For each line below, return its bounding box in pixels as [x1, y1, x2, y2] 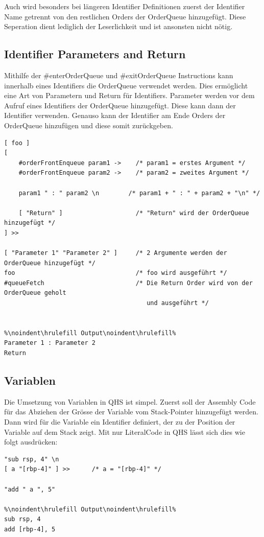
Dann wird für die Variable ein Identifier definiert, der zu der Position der [4, 416, 235, 427]
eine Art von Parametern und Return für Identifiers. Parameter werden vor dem [4, 90, 255, 101]
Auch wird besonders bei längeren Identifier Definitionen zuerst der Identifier [4, 1, 245, 11]
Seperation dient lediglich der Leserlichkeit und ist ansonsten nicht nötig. [4, 21, 233, 32]
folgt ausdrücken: [4, 436, 58, 447]
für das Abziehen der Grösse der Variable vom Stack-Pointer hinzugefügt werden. [4, 406, 258, 417]
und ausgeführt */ [147, 299, 209, 307]
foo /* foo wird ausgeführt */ [4, 269, 227, 277]
